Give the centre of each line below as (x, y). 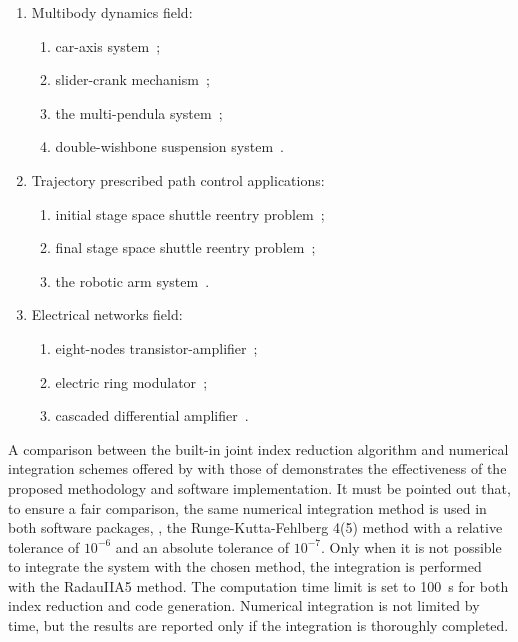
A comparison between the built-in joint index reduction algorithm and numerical (258, 448)
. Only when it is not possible (411, 546)
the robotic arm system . (132, 280)
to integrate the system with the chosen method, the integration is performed (245, 566)
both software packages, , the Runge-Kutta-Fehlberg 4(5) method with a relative (255, 527)
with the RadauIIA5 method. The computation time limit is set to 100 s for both (258, 585)
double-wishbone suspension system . (169, 146)
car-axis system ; (108, 45)
